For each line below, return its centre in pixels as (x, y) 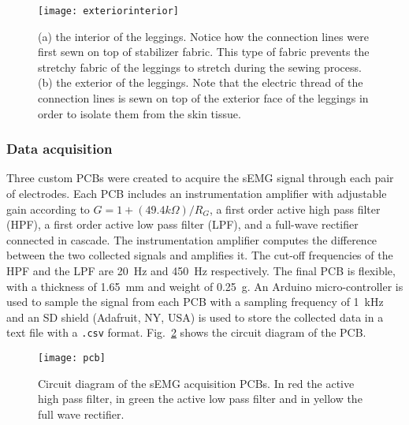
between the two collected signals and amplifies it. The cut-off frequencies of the (200, 255)
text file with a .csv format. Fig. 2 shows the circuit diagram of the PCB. (186, 332)
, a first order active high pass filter (295, 209)
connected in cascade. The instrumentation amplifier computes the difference (192, 239)
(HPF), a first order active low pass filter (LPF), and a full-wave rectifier (182, 224)
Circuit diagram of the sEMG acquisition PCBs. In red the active (196, 383)
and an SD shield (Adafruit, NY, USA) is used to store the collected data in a (195, 317)
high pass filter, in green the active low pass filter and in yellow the (200, 399)
